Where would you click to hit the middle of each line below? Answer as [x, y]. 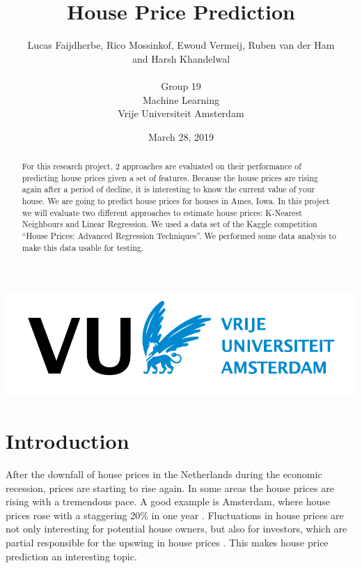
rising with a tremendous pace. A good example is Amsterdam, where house [168, 501]
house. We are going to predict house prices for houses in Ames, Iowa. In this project [176, 201]
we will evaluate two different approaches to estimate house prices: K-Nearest [162, 212]
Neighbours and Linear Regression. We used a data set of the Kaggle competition [170, 224]
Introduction [68, 441]
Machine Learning [181, 99]
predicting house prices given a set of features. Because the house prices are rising [170, 177]
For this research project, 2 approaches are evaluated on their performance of [162, 166]
